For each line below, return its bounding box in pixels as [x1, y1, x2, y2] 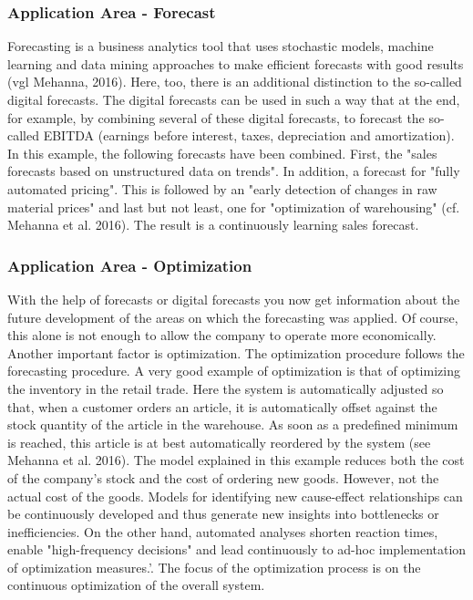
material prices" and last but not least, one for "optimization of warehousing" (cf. [7, 197, 460, 216]
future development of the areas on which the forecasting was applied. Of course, [7, 307, 458, 326]
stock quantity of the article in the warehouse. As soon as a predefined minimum [7, 415, 458, 434]
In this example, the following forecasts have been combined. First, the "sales [7, 143, 437, 162]
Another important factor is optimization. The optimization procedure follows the [7, 343, 465, 362]
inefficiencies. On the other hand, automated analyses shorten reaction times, [7, 522, 438, 541]
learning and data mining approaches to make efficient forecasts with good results [7, 54, 464, 73]
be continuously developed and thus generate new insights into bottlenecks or [7, 504, 439, 523]
